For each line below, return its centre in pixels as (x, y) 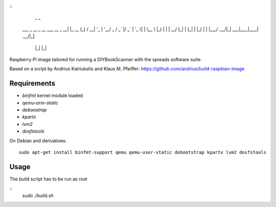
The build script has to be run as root (49, 179)
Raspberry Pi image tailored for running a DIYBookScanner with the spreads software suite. (106, 59)
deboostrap (34, 110)
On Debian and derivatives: (38, 141)
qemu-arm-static (40, 102)
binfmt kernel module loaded (53, 96)
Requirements (32, 83)
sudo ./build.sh (38, 195)
